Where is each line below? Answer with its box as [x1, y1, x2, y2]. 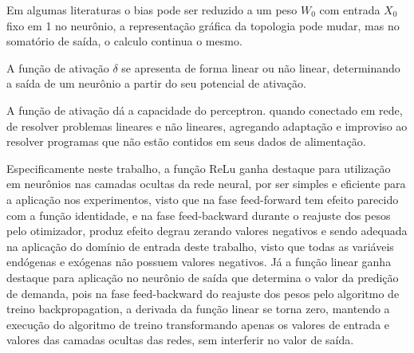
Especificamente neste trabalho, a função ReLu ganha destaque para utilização [6, 159, 391, 176]
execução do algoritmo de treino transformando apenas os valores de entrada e [6, 316, 390, 332]
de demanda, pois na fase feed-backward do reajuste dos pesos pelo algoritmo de [6, 284, 400, 301]
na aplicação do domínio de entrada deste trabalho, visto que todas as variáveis [6, 237, 394, 254]
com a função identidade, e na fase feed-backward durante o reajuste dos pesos [6, 206, 391, 223]
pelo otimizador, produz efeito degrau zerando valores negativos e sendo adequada [6, 222, 408, 239]
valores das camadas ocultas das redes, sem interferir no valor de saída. [6, 331, 354, 348]
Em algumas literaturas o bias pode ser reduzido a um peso [6, 2, 298, 18]
